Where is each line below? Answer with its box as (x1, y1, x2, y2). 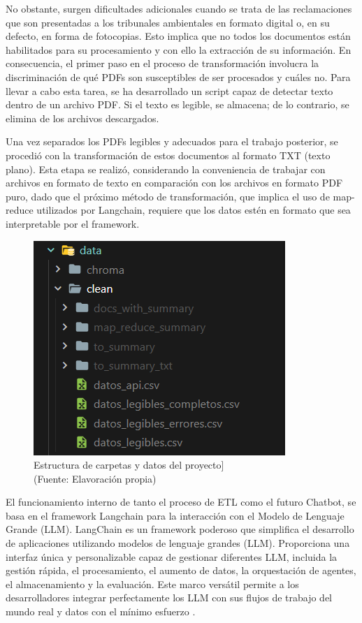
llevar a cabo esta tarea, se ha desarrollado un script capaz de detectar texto (6, 83, 333, 98)
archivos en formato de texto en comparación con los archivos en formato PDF (6, 175, 343, 190)
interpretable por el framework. (6, 216, 140, 230)
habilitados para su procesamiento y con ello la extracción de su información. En (6, 42, 352, 57)
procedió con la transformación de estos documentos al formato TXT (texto (6, 147, 331, 162)
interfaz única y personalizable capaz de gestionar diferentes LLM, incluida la (6, 549, 338, 564)
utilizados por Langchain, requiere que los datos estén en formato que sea (36, 203, 351, 217)
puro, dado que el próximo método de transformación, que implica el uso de (6, 189, 330, 203)
